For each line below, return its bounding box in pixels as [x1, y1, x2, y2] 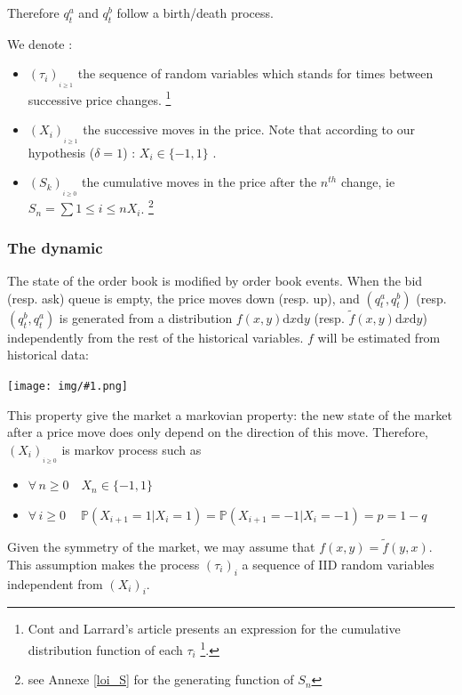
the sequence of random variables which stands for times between [77, 64, 434, 83]
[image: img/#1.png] [7, 380, 129, 393]
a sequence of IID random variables [242, 554, 434, 573]
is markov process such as [61, 440, 202, 458]
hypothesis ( [28, 142, 95, 161]
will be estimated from [317, 327, 441, 346]
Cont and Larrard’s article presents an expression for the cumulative [28, 619, 401, 638]
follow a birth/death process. [116, 4, 274, 21]
